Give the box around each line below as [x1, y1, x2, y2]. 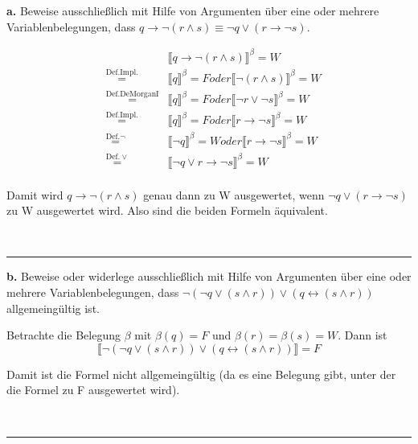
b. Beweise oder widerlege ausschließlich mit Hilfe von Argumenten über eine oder [6, 268, 412, 285]
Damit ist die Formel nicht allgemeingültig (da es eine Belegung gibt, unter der [6, 365, 396, 382]
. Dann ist [338, 327, 387, 343]
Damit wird [6, 186, 64, 203]
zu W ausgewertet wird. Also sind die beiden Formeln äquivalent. [6, 202, 328, 219]
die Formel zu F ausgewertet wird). [6, 381, 180, 398]
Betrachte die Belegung [6, 327, 121, 343]
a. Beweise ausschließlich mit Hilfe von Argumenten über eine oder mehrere [6, 2, 379, 18]
